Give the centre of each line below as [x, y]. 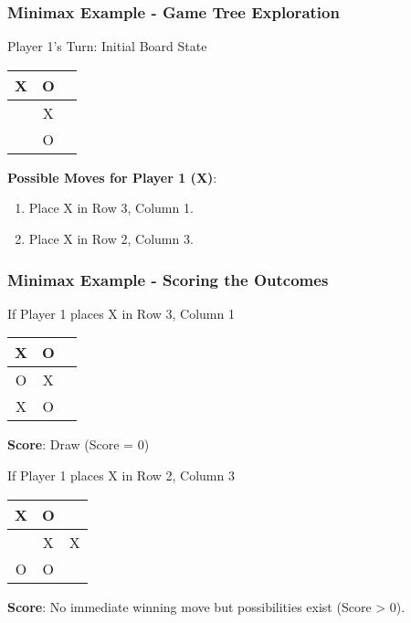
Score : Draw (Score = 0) [79, 444]
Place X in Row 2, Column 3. [111, 238]
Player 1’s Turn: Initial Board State [107, 46]
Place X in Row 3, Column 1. [111, 208]
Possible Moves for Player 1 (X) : [112, 177]
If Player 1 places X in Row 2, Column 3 [121, 475]
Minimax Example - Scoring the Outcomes [168, 279]
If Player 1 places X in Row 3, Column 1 [121, 313]
